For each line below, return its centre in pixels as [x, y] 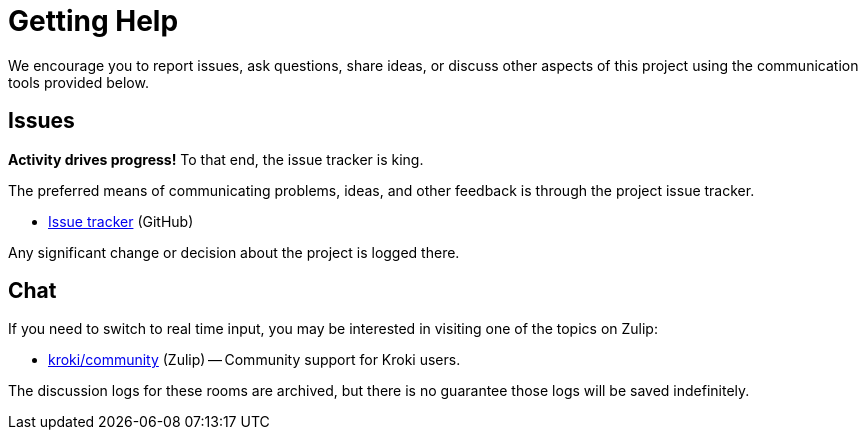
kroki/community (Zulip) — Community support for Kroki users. [254, 360]
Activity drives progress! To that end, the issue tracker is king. [216, 159]
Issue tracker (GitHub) [121, 221]
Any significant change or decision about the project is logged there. [234, 252]
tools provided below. [78, 82]
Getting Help [93, 21]
